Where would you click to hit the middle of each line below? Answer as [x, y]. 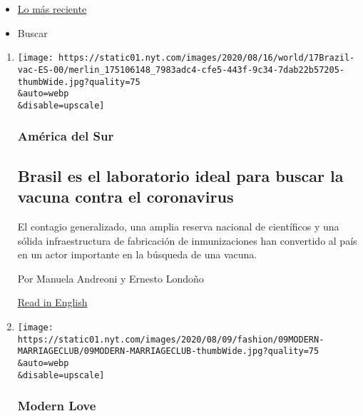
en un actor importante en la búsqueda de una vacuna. [137, 254]
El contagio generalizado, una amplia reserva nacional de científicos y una [178, 226]
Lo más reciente [52, 9]
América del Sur [66, 136]
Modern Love [57, 406]
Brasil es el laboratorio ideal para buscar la [180, 175]
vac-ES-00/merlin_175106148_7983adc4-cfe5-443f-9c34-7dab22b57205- [181, 70]
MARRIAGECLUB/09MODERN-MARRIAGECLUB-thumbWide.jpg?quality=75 [168, 351]
